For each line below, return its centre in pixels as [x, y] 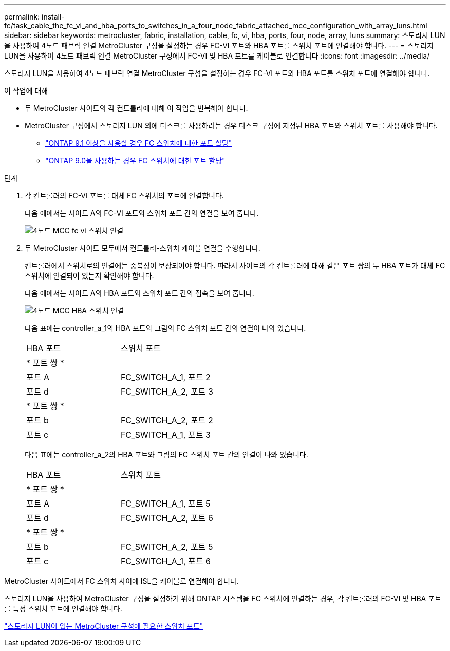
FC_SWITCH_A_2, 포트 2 [167, 420]
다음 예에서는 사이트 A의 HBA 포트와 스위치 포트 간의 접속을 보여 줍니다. [139, 293]
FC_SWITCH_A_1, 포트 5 [165, 504]
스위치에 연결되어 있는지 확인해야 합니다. [89, 276]
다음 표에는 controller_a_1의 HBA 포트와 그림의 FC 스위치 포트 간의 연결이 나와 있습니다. [165, 328]
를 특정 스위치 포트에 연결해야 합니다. [63, 609]
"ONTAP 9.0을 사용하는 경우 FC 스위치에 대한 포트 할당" [135, 161]
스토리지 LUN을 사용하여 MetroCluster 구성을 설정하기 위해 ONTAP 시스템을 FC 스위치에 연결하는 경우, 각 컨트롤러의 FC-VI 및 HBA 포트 [223, 598]
